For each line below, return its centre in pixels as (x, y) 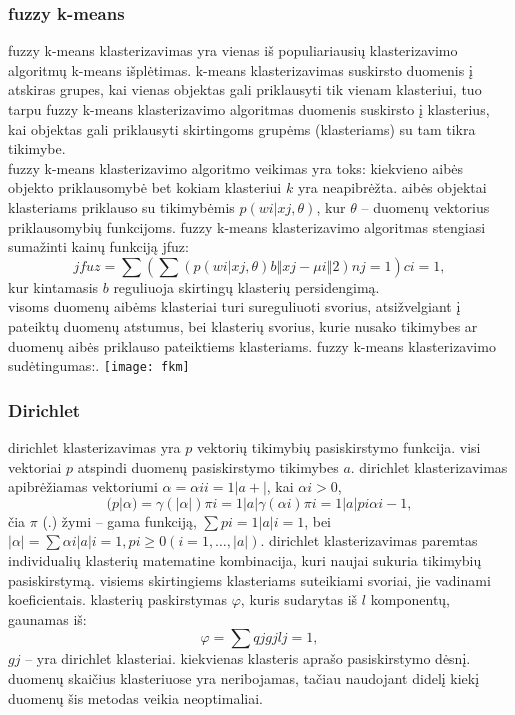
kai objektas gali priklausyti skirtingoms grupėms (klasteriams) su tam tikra (242, 128)
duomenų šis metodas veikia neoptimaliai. (135, 697)
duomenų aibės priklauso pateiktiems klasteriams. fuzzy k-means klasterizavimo (252, 345)
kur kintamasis (53, 286)
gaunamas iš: (47, 618)
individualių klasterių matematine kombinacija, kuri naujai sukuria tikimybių (245, 559)
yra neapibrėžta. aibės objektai (392, 187)
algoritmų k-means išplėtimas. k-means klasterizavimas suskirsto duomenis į (240, 69)
